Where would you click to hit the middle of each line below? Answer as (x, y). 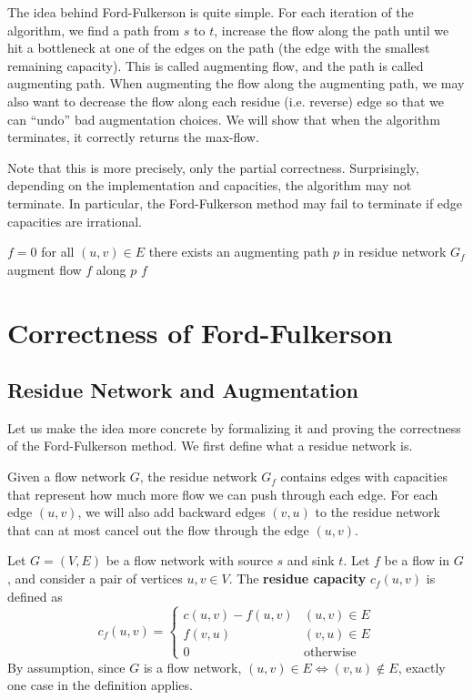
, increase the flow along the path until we (332, 30)
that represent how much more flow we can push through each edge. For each (223, 494)
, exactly (422, 667)
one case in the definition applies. (100, 685)
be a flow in (417, 560)
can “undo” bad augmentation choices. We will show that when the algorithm (224, 119)
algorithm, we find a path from (94, 30)
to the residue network (377, 512)
